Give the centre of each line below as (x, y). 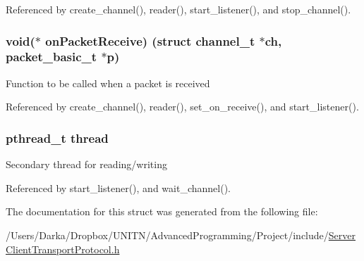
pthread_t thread (57, 138)
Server (342, 235)
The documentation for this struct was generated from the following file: (162, 211)
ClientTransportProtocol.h (63, 249)
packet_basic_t (51, 57)
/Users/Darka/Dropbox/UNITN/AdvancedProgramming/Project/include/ (167, 235)
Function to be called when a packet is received (108, 83)
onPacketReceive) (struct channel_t (150, 40)
